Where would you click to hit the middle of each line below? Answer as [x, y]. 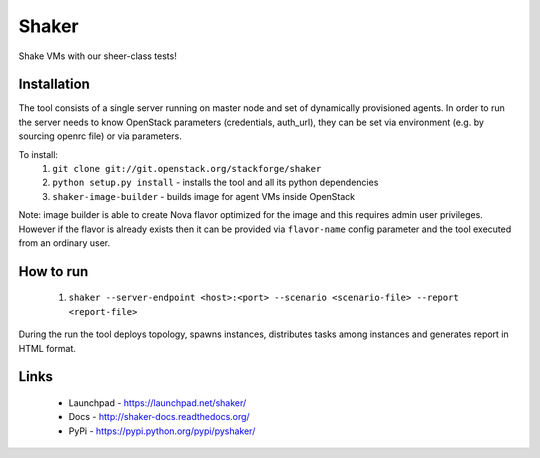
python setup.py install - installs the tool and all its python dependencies [215, 182]
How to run [53, 271]
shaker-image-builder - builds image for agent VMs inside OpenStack [204, 196]
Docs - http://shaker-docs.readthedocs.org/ [159, 417]
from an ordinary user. [64, 242]
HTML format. [47, 348]
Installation [54, 84]
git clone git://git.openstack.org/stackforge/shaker [187, 169]
